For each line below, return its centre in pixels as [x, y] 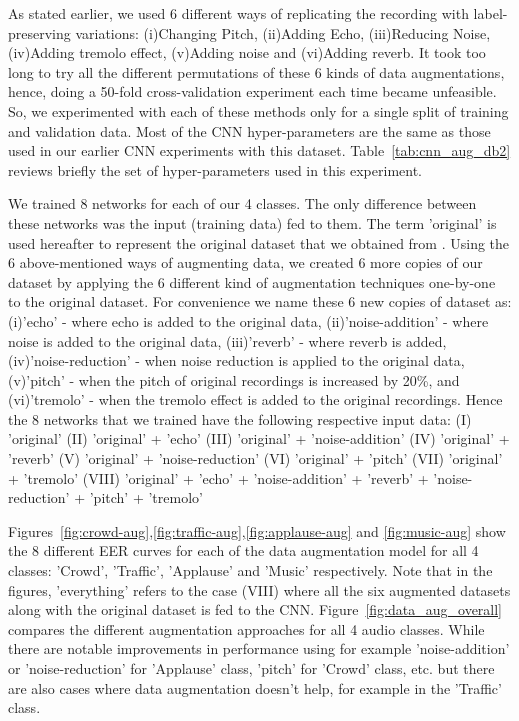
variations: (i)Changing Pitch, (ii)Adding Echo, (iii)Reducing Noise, [283, 32]
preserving [39, 32]
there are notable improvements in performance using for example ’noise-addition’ [259, 648]
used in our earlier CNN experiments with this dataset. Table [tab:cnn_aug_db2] [259, 150]
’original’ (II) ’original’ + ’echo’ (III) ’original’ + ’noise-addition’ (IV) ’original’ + [259, 438]
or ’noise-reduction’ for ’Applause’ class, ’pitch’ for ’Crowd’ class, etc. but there [251, 668]
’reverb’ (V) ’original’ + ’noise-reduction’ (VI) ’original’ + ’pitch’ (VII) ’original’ [255, 458]
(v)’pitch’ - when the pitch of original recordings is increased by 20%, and [234, 379]
